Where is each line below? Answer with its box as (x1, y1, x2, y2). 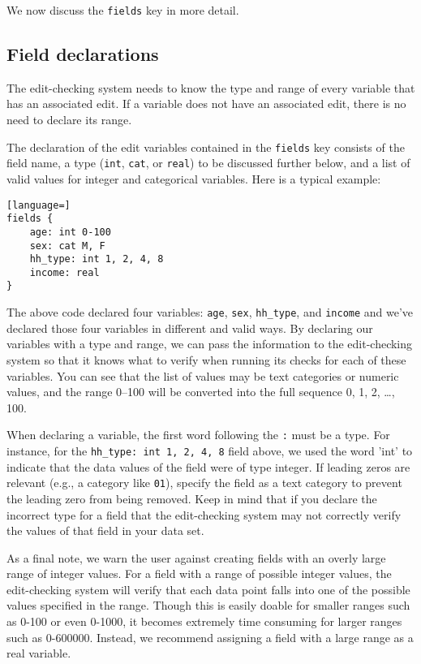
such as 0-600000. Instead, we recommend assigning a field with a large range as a (6, 628, 414, 645)
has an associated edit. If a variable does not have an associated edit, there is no (6, 95, 406, 112)
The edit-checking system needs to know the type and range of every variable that (6, 79, 415, 96)
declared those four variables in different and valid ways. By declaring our (6, 319, 373, 336)
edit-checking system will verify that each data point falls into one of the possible (6, 580, 410, 597)
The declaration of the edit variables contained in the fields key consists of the (6, 138, 405, 155)
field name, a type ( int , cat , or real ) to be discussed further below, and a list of (6, 154, 410, 171)
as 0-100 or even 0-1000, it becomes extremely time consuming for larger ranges (6, 613, 402, 630)
